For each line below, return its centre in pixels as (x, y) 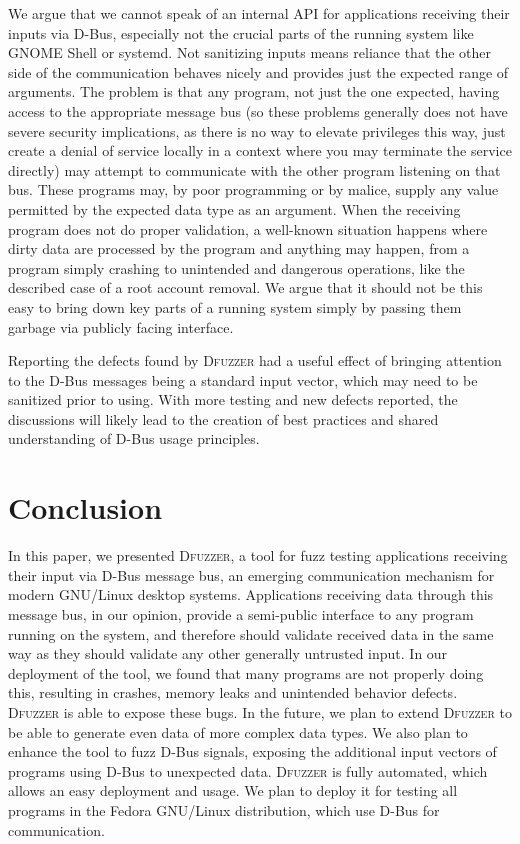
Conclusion (85, 507)
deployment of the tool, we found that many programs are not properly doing (246, 672)
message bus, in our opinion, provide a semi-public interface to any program (241, 613)
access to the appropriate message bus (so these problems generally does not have (258, 110)
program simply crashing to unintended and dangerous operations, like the (236, 267)
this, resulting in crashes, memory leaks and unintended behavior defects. (233, 692)
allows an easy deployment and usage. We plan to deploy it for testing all (233, 790)
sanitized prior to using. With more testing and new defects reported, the (233, 399)
